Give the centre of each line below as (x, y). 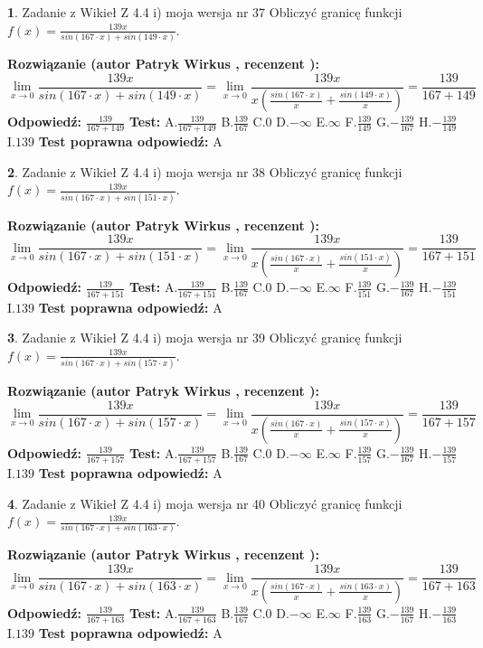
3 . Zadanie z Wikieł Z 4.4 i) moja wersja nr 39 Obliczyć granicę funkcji (205, 338)
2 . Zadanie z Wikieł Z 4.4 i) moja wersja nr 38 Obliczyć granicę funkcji (205, 171)
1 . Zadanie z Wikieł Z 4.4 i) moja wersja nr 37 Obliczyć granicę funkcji (205, 12)
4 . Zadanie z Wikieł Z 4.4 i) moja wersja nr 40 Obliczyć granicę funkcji (205, 503)
